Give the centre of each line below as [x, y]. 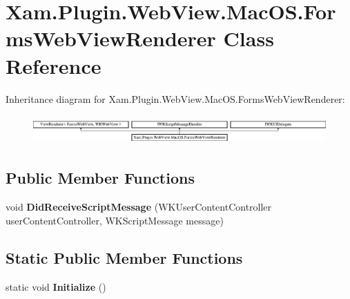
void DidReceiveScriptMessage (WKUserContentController [139, 207]
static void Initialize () [56, 286]
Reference [54, 65]
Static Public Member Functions [124, 257]
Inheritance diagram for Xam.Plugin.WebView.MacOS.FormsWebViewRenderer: [175, 98]
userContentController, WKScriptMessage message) [115, 220]
